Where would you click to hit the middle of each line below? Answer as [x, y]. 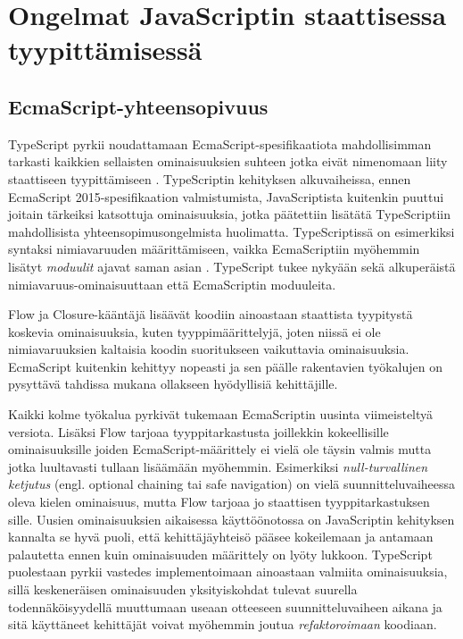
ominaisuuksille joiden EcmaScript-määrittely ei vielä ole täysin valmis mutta [220, 449]
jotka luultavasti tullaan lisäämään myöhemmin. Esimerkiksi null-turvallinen [218, 466]
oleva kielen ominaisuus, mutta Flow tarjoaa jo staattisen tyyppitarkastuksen [219, 502]
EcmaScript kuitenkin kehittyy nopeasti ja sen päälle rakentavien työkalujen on [225, 366]
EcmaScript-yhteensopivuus [138, 106]
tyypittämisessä [105, 50]
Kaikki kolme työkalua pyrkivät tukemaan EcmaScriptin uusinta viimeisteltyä [221, 414]
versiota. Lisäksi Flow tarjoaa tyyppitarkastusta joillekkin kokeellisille [198, 431]
